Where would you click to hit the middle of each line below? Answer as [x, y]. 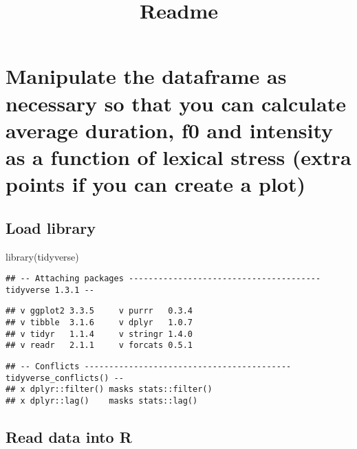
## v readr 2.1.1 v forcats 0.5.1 [99, 346]
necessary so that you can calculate [176, 103]
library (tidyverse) [42, 256]
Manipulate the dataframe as [146, 76]
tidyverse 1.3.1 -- [50, 290]
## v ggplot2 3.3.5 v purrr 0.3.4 [99, 311]
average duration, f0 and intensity [170, 130]
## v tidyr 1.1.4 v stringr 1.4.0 [99, 334]
